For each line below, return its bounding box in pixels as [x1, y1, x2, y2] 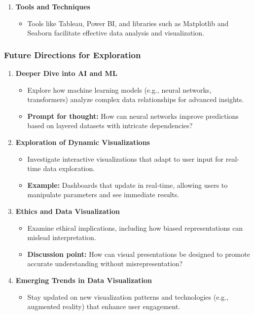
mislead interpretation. [27, 232, 96, 243]
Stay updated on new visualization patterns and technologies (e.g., [27, 291, 229, 302]
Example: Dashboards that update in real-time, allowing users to [27, 179, 228, 190]
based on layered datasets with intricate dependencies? [27, 120, 193, 131]
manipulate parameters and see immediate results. [27, 189, 180, 200]
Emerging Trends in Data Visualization [15, 275, 152, 285]
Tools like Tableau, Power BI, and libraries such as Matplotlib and [27, 18, 229, 28]
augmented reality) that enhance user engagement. [27, 301, 181, 312]
